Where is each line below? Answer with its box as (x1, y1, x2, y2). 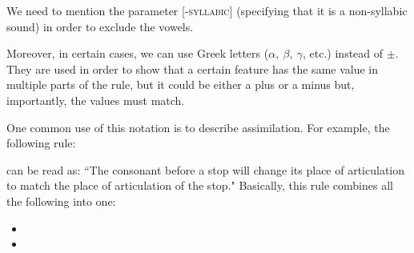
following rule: (6, 135, 76, 151)
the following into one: (6, 192, 116, 209)
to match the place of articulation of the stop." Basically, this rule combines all (6, 177, 393, 194)
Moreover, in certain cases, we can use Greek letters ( (6, 45, 269, 62)
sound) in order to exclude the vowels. (6, 18, 194, 34)
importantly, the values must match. (6, 91, 185, 108)
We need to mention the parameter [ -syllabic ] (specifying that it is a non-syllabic (6, 2, 408, 18)
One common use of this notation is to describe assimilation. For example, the (6, 118, 390, 135)
